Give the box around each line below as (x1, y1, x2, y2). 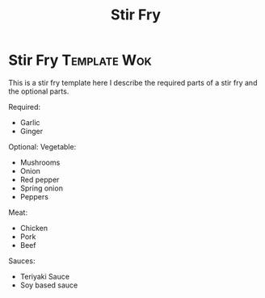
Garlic (19, 117, 40, 127)
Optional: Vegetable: (8, 141, 77, 151)
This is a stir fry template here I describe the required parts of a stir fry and (8, 78, 258, 87)
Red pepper (19, 174, 60, 184)
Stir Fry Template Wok (8, 51, 152, 69)
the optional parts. (8, 86, 69, 96)
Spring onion (19, 183, 63, 193)
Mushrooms (19, 157, 61, 167)
